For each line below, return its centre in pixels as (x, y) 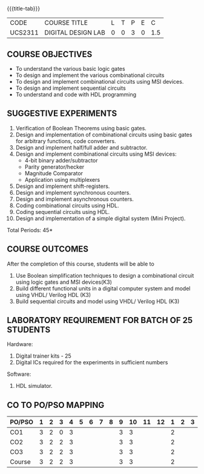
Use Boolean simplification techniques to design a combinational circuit (105, 275)
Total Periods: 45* (30, 230)
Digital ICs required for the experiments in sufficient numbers (92, 362)
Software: (19, 374)
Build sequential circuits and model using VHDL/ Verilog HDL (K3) (97, 301)
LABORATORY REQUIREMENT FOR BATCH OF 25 (100, 320)
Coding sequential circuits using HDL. (63, 212)
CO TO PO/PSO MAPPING (56, 405)
